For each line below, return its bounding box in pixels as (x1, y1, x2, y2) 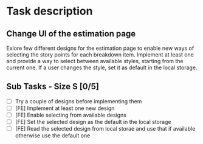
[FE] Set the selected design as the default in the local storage (15, 118, 171, 125)
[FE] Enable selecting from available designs (15, 111, 126, 118)
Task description (6, 4, 93, 18)
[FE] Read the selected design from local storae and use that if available (15, 125, 196, 132)
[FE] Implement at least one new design (15, 105, 115, 112)
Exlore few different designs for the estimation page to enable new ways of (6, 44, 194, 52)
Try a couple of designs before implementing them (15, 97, 142, 105)
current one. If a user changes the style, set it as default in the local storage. (6, 64, 198, 71)
